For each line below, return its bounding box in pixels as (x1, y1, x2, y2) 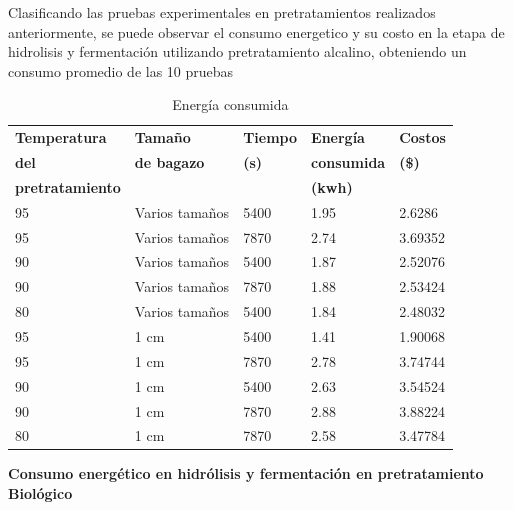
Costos (399, 127, 446, 148)
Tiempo (243, 127, 298, 148)
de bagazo (134, 152, 205, 173)
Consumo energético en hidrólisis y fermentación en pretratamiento (8, 463, 484, 484)
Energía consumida (172, 94, 289, 115)
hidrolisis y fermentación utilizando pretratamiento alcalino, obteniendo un (8, 41, 467, 62)
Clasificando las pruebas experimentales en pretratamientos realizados (8, 2, 436, 22)
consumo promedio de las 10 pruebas (8, 60, 234, 81)
